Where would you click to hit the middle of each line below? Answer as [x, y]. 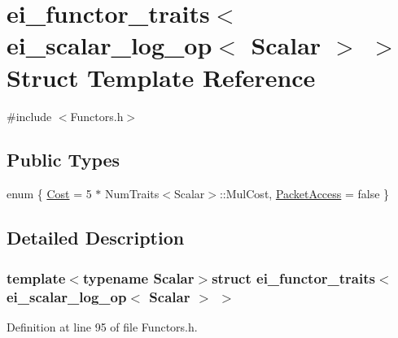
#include [29, 116]
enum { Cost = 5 [49, 194]
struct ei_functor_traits [293, 277]
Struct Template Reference [161, 77]
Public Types [63, 160]
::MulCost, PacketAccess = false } [304, 194]
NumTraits [132, 194]
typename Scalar [138, 277]
